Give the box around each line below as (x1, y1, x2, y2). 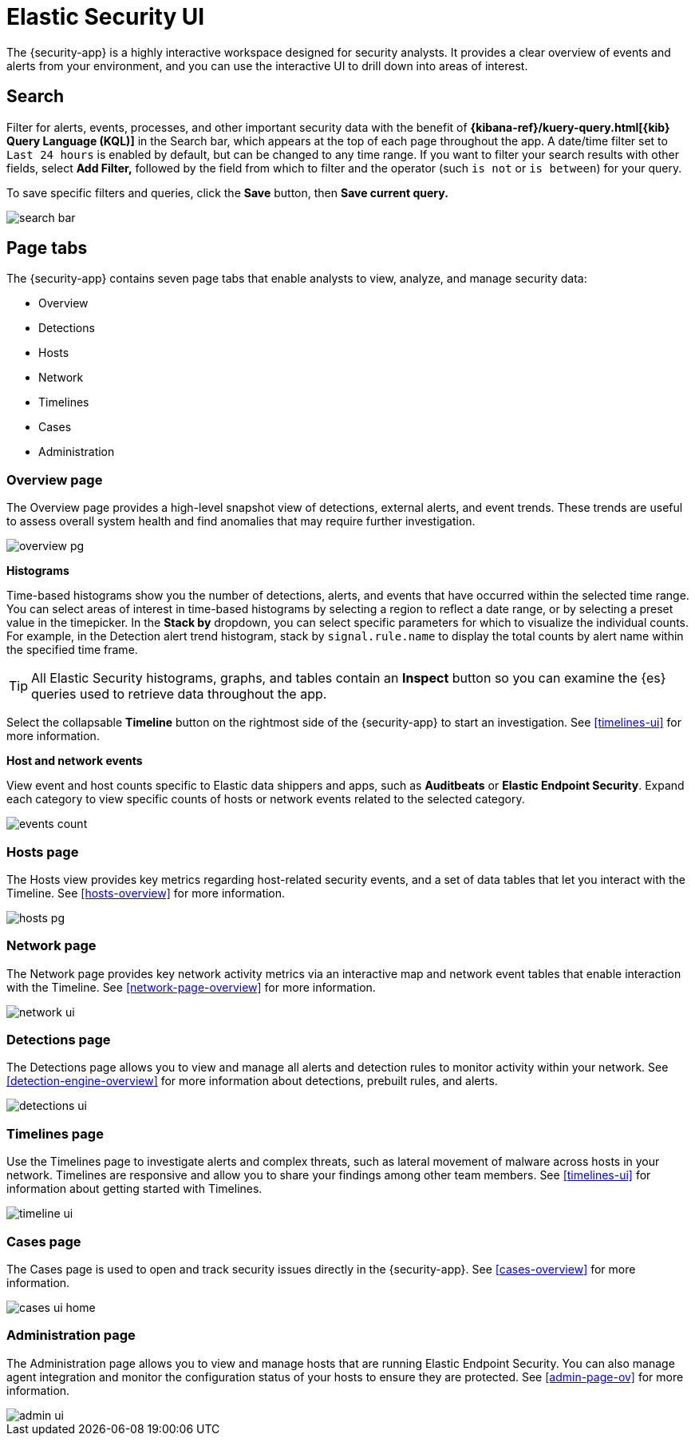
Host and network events (6, 754, 143, 768)
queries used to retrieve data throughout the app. (31, 686, 327, 703)
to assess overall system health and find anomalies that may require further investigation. (6, 514, 476, 529)
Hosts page (6, 843, 79, 860)
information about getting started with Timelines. (6, 1182, 263, 1196)
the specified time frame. (6, 643, 138, 657)
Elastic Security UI (6, 3, 205, 30)
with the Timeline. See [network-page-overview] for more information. (6, 980, 376, 994)
